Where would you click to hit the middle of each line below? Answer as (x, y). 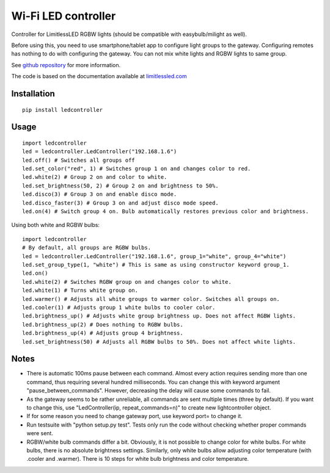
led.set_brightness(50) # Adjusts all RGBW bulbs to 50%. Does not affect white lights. (159, 341)
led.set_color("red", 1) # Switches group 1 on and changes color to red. (137, 169)
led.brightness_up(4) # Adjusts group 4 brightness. (103, 333)
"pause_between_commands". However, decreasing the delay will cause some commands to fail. (149, 391)
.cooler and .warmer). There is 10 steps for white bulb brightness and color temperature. (138, 459)
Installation (33, 94)
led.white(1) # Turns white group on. (80, 291)
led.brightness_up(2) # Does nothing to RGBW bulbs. (103, 324)
